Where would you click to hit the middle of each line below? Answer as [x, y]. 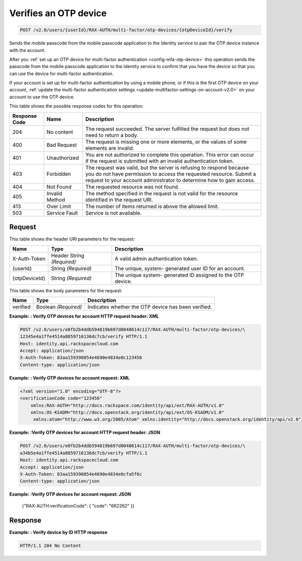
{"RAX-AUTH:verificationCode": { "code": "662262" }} [78, 506]
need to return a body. [112, 135]
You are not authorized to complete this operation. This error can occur [170, 155]
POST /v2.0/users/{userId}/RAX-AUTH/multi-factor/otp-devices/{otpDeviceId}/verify [126, 30]
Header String [68, 256]
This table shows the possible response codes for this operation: [77, 106]
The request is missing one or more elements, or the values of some [166, 142]
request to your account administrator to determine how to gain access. [170, 180]
